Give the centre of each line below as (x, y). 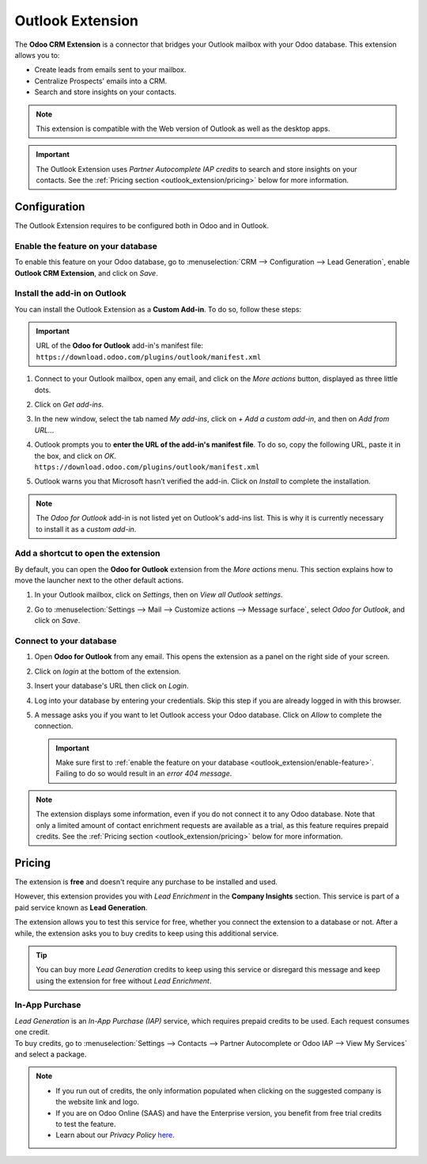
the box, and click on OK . (76, 456)
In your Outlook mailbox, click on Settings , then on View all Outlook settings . (159, 595)
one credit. (32, 1032)
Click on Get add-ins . (69, 404)
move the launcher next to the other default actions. (99, 580)
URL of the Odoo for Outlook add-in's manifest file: (119, 345)
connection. (54, 726)
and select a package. (51, 1054)
